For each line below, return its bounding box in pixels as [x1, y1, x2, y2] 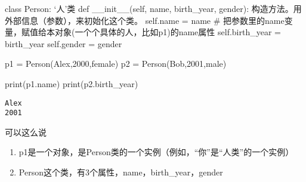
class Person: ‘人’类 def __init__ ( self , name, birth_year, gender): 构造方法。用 [5, 2, 302, 14]
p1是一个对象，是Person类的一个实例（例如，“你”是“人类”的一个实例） [18, 146, 294, 158]
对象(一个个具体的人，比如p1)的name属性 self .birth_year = [54, 26, 281, 38]
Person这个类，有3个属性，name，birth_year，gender [18, 166, 223, 178]
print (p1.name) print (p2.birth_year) [5, 77, 138, 90]
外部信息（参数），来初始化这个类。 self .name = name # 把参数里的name [5, 14, 285, 26]
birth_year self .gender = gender [5, 37, 122, 50]
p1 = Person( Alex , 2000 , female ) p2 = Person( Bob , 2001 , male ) [5, 57, 227, 70]
